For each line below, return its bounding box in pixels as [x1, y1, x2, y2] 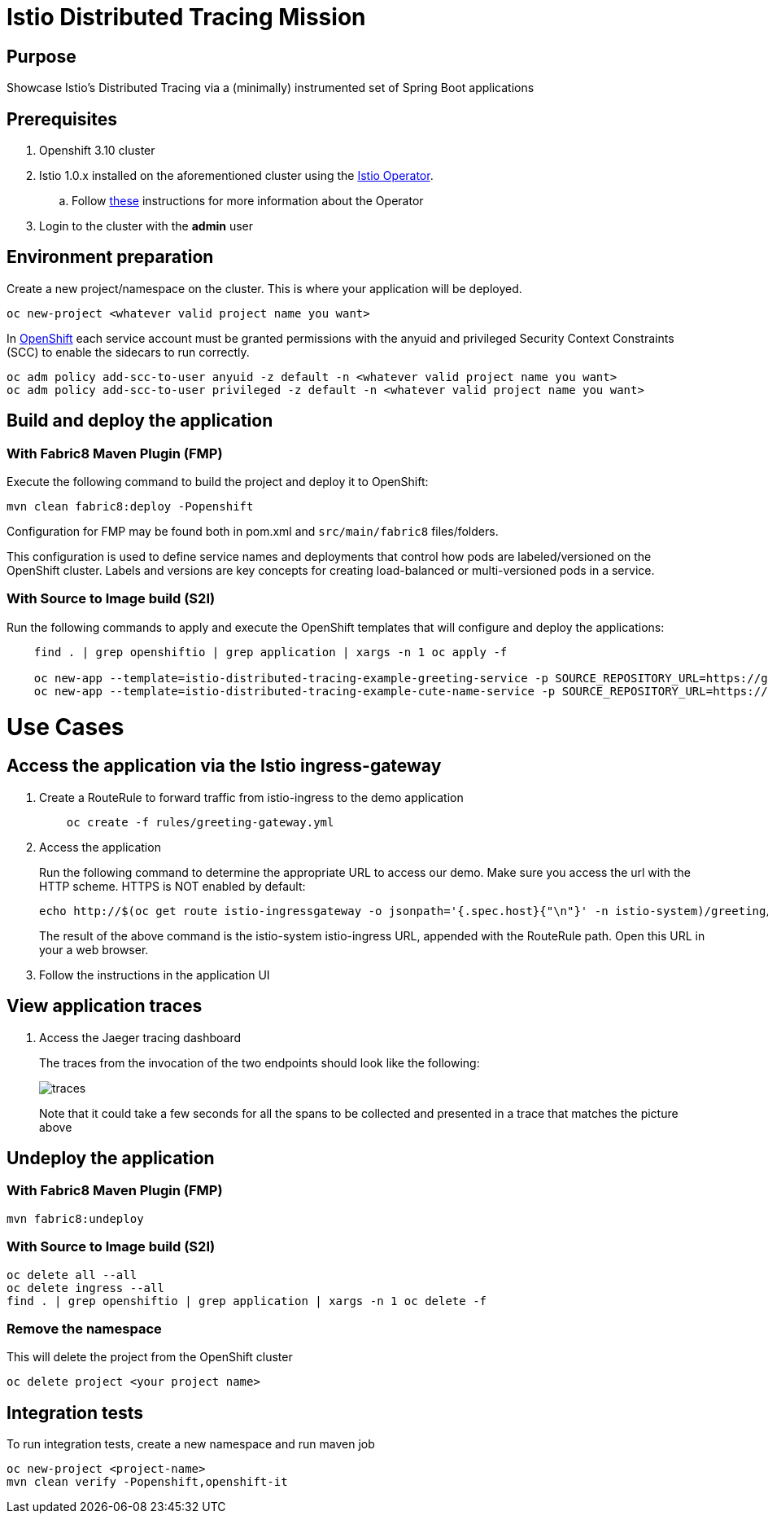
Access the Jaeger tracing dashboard [39, 1030, 242, 1045]
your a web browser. [39, 942, 149, 957]
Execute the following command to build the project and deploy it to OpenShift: [7, 475, 429, 489]
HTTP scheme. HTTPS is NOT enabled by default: [39, 878, 306, 893]
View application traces [7, 996, 203, 1017]
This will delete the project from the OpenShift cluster [7, 1350, 293, 1364]
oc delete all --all [7, 1268, 137, 1281]
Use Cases [7, 712, 124, 741]
